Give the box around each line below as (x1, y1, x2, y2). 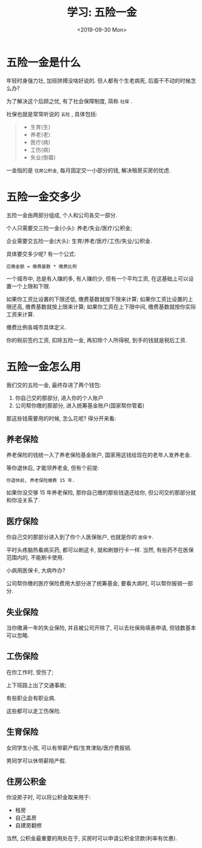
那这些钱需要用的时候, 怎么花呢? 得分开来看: (6, 415, 116, 422)
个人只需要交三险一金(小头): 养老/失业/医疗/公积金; (6, 224, 132, 232)
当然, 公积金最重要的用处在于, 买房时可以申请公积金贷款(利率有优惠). (6, 835, 178, 842)
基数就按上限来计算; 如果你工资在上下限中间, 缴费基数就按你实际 (35, 303, 197, 310)
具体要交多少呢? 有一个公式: (6, 250, 76, 257)
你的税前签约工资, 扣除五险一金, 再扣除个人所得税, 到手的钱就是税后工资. (6, 336, 187, 343)
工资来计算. (6, 311, 35, 318)
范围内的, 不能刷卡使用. (6, 554, 65, 561)
